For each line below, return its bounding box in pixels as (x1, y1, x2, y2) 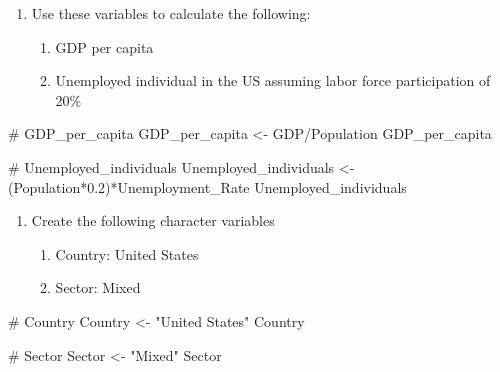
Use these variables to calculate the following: (31, 3, 311, 23)
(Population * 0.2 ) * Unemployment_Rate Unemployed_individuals (8, 176, 407, 197)
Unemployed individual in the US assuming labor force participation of (55, 70, 491, 91)
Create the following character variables (31, 210, 275, 231)
